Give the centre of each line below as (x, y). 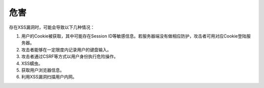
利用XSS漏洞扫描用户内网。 (49, 77)
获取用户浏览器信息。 (43, 70)
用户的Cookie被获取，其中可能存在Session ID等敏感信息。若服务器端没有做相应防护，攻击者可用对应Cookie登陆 (134, 36)
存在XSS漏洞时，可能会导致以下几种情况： (52, 27)
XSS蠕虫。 (32, 63)
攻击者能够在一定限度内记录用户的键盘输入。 (66, 50)
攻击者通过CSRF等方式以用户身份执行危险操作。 (70, 56)
